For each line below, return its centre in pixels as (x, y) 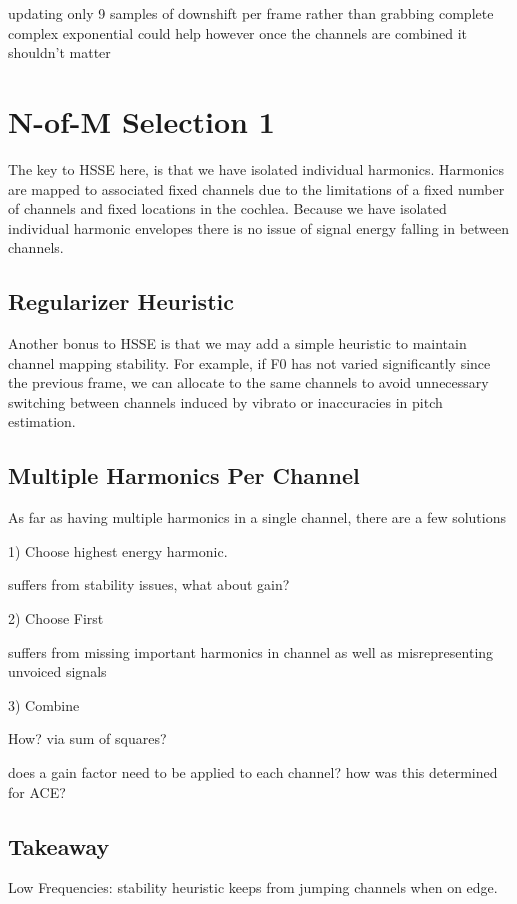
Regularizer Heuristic (121, 301)
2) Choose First (56, 618)
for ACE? (37, 791)
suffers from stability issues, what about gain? (149, 584)
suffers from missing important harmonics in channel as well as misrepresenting (251, 651)
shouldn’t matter (59, 52)
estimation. (42, 421)
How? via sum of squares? (87, 738)
